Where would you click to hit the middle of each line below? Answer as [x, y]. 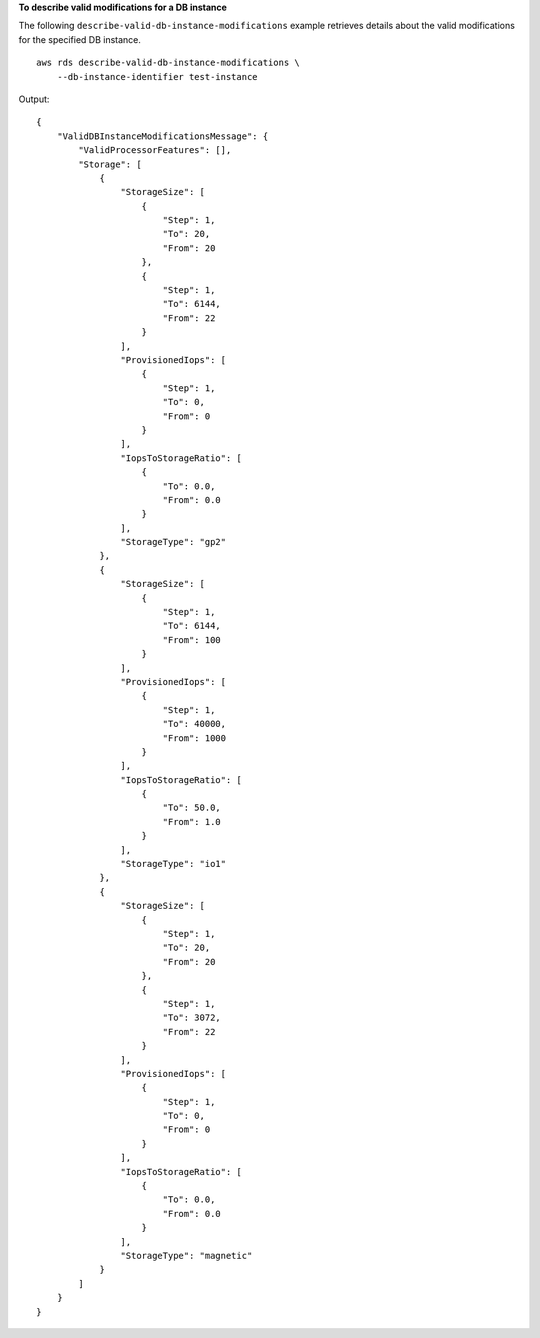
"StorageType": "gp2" [173, 542]
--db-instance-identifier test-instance [157, 76]
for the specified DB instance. [80, 39]
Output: [34, 99]
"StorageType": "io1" [173, 864]
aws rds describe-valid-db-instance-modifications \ [168, 63]
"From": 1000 [194, 738]
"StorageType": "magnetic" [186, 1255]
